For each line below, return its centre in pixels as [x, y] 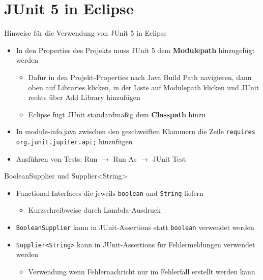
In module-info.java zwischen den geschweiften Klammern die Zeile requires [136, 131]
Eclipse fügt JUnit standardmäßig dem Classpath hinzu [117, 114]
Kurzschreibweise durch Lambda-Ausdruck [94, 210]
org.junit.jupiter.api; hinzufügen [74, 141]
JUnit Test [169, 158]
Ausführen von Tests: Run [57, 158]
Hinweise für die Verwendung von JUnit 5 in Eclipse [85, 33]
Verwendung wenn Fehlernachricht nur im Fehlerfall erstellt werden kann [142, 271]
